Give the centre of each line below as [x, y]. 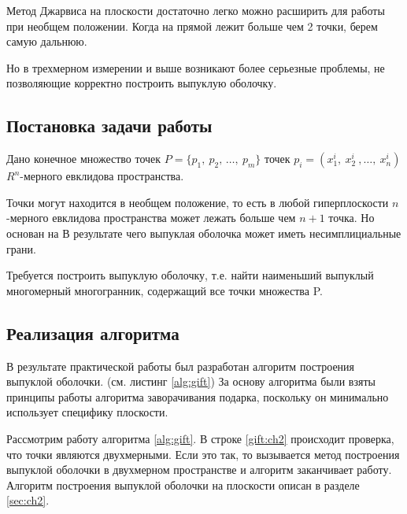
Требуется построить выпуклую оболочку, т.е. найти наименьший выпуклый [190, 275]
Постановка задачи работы [109, 126]
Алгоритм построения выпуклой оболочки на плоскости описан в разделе [183, 484]
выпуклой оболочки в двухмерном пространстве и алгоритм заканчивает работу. [199, 470]
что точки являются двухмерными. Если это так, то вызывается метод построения [203, 454]
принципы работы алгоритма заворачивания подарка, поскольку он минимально [198, 396]
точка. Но [351, 218]
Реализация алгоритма [93, 333]
